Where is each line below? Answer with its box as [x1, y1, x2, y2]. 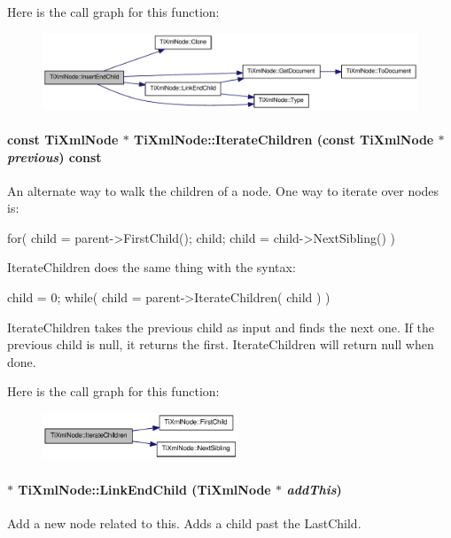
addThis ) [286, 480, 342, 498]
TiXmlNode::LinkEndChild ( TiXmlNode [18, 480, 271, 498]
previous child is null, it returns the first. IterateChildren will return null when [7, 335, 434, 354]
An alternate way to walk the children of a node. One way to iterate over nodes [7, 181, 439, 199]
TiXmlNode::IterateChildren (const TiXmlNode [134, 129, 434, 148]
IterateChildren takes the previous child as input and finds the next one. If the [7, 317, 434, 336]
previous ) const [7, 147, 102, 166]
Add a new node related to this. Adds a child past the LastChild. [7, 513, 362, 532]
